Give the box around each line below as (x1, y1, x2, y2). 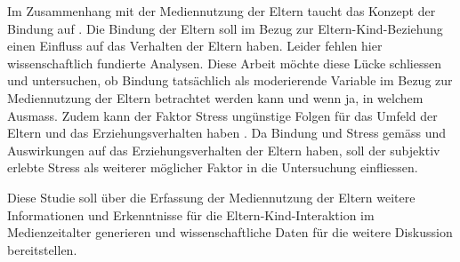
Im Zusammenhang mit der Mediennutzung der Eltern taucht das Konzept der (7, 2, 436, 20)
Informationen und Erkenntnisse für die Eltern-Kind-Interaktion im (7, 205, 375, 224)
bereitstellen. (7, 240, 77, 258)
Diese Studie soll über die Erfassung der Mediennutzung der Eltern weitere (7, 187, 416, 206)
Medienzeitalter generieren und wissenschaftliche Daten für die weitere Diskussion (7, 223, 453, 242)
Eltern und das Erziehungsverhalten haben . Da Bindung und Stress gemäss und (7, 123, 447, 142)
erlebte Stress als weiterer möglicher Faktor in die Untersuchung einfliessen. (7, 158, 418, 177)
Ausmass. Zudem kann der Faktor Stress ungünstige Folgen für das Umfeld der (7, 106, 438, 124)
